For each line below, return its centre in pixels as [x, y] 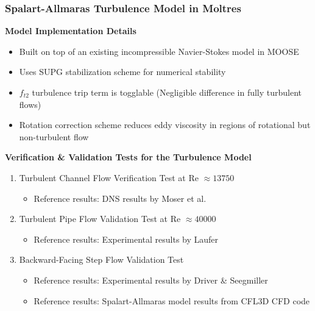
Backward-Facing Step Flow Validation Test [101, 259]
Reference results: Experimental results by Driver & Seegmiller [151, 280]
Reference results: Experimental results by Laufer [126, 239]
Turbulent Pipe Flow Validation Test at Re [100, 219]
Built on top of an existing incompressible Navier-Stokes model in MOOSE [159, 51]
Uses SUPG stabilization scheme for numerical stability [122, 72]
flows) [30, 104]
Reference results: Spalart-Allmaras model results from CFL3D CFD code [172, 300]
